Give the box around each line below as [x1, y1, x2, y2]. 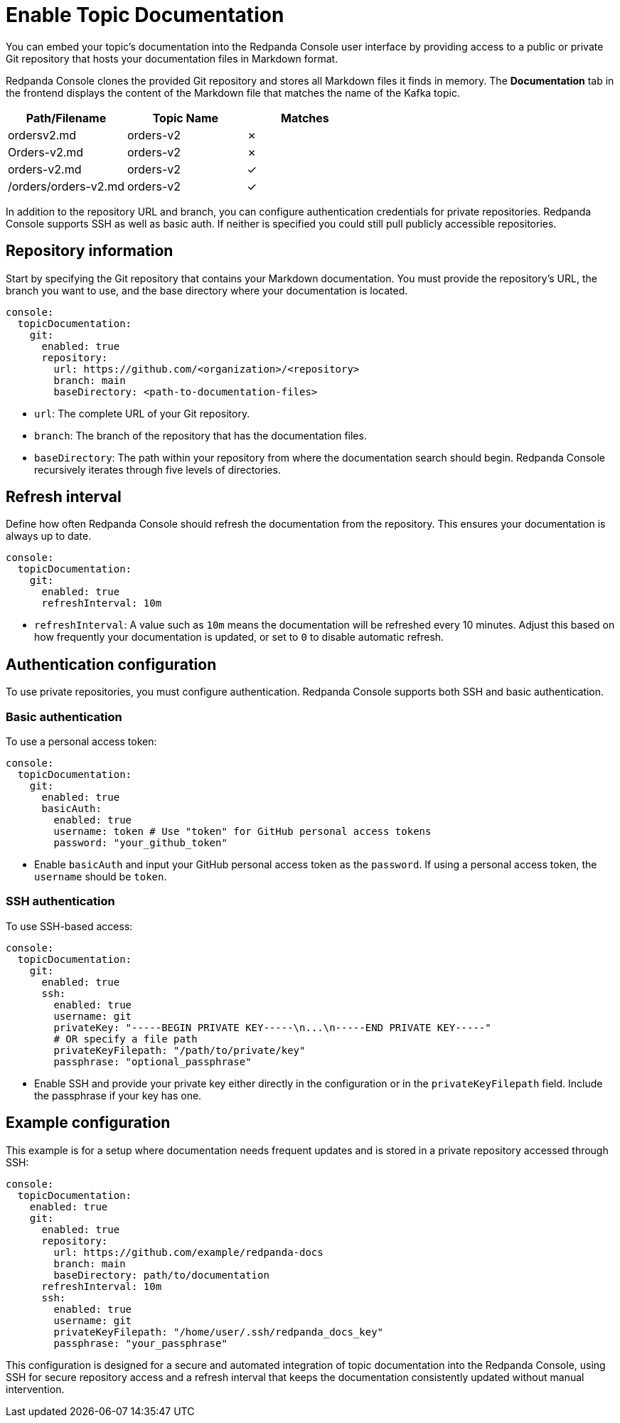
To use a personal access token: [6, 735, 157, 748]
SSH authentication [6, 894, 115, 909]
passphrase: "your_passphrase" [53, 1337, 228, 1349]
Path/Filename [26, 110, 107, 125]
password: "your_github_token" [53, 837, 228, 849]
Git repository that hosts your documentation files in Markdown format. [6, 52, 338, 65]
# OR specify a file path [53, 1033, 198, 1045]
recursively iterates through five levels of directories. [34, 463, 281, 476]
